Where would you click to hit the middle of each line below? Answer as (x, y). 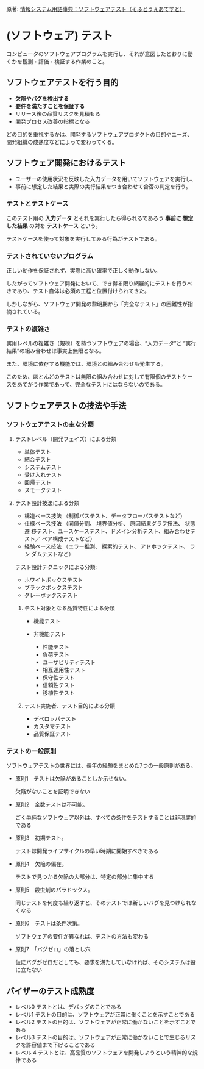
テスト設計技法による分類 (47, 503)
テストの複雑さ (28, 329)
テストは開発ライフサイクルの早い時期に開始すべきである (87, 851)
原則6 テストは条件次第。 (49, 923)
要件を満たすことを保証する (50, 106)
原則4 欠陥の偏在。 (41, 864)
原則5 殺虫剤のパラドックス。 (54, 890)
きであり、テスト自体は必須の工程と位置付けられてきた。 (78, 291)
